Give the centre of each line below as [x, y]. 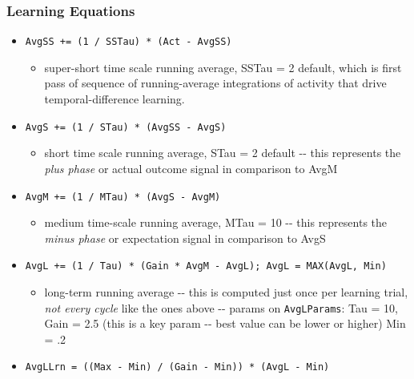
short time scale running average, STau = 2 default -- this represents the [223, 153]
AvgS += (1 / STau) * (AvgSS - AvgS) [126, 127]
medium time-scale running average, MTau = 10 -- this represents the [216, 222]
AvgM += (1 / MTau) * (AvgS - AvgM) [123, 197]
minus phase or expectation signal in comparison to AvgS [185, 238]
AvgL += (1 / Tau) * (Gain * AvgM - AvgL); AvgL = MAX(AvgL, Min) [206, 266]
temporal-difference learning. [115, 99]
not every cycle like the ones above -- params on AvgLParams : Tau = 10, [221, 307]
